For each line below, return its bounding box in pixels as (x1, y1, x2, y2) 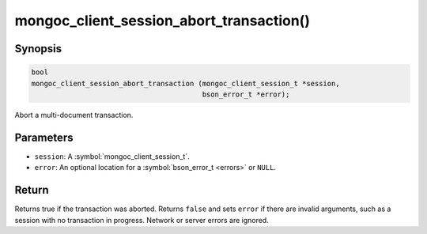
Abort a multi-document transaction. (14, 110, 134, 119)
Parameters (14, 130, 74, 144)
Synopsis (14, 42, 62, 55)
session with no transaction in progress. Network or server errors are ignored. (14, 215, 269, 225)
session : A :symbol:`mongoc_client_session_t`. (34, 151, 190, 161)
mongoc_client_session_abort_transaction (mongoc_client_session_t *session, (31, 79, 340, 88)
